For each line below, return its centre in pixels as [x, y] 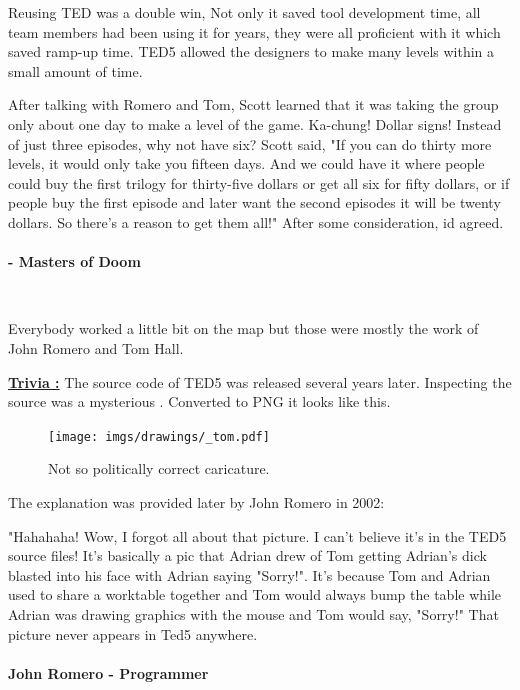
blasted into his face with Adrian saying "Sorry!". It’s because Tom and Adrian [249, 574]
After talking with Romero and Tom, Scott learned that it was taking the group [253, 104]
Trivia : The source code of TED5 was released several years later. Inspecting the [260, 381]
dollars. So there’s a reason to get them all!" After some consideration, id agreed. [256, 221]
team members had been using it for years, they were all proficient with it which [254, 31]
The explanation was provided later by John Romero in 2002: [196, 501]
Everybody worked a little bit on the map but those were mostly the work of [243, 328]
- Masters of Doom [74, 261]
